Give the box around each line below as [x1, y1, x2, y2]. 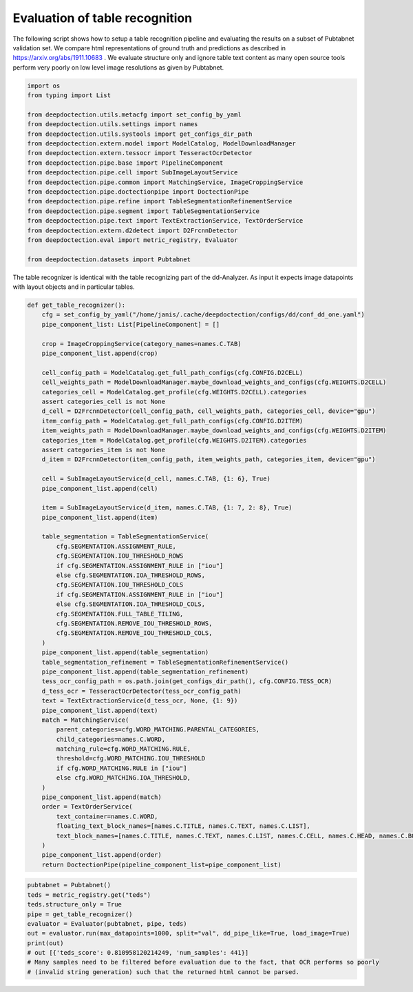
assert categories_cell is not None [41, 398, 165, 405]
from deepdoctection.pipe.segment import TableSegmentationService [27, 207, 260, 215]
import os [27, 81, 61, 90]
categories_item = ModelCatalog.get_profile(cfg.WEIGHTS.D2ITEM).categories [41, 436, 307, 444]
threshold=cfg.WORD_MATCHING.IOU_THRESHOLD [56, 755, 206, 762]
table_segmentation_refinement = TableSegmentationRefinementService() [41, 658, 289, 666]
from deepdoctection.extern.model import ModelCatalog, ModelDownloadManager [27, 140, 296, 148]
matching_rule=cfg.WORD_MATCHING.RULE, [56, 745, 191, 753]
